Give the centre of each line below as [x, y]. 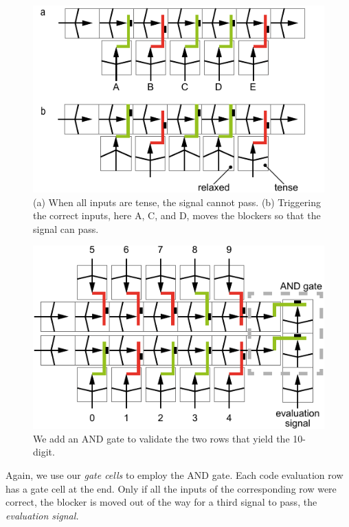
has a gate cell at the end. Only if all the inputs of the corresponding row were [171, 488]
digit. [44, 452]
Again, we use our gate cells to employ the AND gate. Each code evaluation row [174, 475]
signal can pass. [66, 228]
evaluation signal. [42, 515]
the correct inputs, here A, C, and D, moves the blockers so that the [177, 215]
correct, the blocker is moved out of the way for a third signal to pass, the [161, 502]
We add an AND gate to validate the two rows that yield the [161, 438]
